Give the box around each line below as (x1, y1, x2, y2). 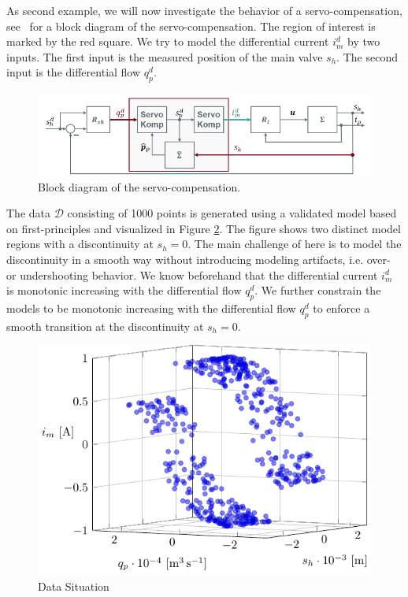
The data (6, 205, 50, 221)
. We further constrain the (254, 282, 381, 298)
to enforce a (313, 299, 370, 316)
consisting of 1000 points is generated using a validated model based (67, 205, 397, 221)
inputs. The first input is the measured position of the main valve (6, 48, 323, 65)
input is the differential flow (6, 64, 141, 80)
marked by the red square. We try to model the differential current (6, 33, 329, 50)
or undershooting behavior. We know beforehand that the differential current (6, 266, 378, 283)
